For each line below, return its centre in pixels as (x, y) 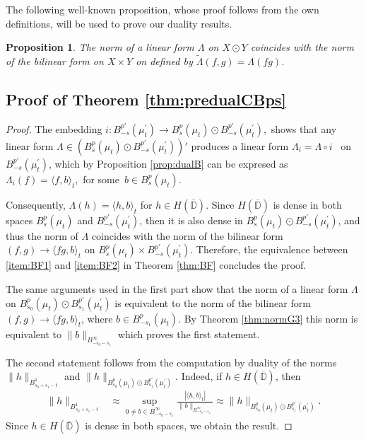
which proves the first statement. (189, 334)
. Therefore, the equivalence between (269, 249)
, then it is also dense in (191, 220)
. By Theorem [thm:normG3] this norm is (268, 318)
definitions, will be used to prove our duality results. (119, 23)
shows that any (304, 128)
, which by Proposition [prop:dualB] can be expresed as (168, 163)
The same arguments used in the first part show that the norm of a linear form (177, 288)
